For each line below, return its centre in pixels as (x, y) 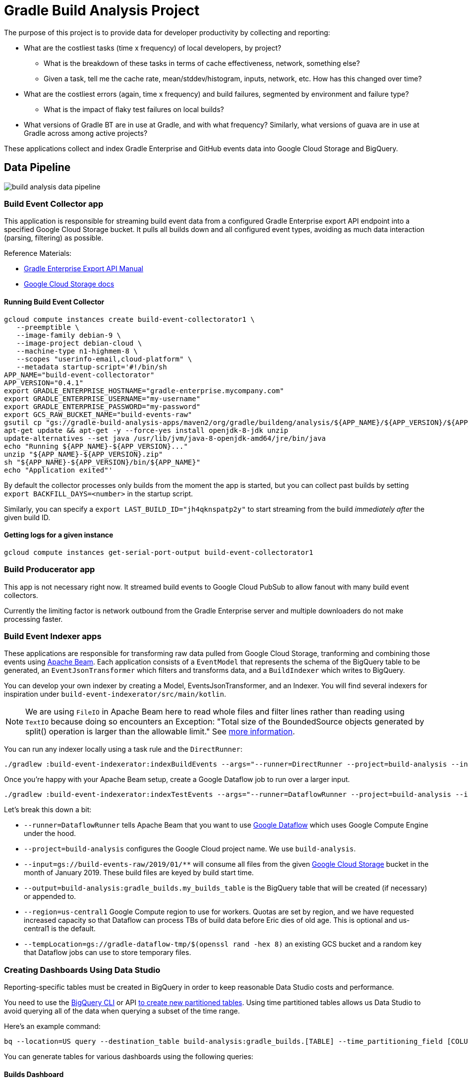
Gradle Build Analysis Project (102, 10)
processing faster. (33, 619)
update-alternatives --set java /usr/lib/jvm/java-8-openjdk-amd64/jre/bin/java (165, 438)
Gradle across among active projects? (86, 133)
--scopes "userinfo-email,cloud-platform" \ (104, 359)
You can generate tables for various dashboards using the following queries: (129, 1057)
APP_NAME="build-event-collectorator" (79, 375)
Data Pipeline (37, 168)
